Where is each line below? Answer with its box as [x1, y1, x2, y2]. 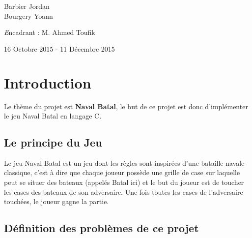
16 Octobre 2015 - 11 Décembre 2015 [4, 43, 115, 54]
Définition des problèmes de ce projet [4, 220, 199, 236]
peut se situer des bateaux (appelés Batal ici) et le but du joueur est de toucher [4, 177, 244, 187]
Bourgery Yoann [4, 10, 53, 21]
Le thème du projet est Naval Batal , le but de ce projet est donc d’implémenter [4, 101, 248, 111]
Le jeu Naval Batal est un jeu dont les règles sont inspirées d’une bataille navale [4, 157, 245, 168]
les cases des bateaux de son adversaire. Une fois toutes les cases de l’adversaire [4, 186, 243, 197]
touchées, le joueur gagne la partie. [4, 196, 109, 207]
